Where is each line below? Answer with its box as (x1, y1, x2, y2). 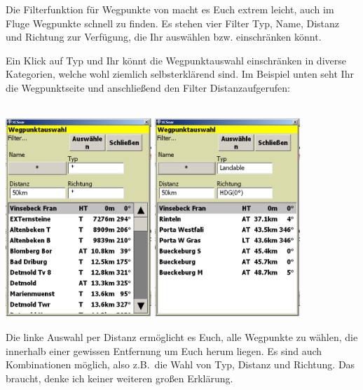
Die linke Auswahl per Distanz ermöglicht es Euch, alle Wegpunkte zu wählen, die (6, 329, 358, 344)
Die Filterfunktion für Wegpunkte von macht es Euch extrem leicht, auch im (6, 2, 334, 16)
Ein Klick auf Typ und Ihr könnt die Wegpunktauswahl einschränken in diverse (6, 53, 346, 67)
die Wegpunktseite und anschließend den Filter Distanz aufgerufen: (6, 80, 290, 95)
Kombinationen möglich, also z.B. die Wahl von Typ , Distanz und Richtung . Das (6, 357, 355, 372)
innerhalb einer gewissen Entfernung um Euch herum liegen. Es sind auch (6, 343, 322, 358)
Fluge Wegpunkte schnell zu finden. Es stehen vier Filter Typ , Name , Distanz (6, 15, 340, 30)
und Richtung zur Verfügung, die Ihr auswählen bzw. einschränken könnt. (6, 29, 322, 44)
